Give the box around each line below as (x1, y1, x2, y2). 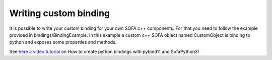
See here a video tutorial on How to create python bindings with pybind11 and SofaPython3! (9, 48, 199, 54)
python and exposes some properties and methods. (9, 39, 117, 45)
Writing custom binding (9, 8, 110, 19)
